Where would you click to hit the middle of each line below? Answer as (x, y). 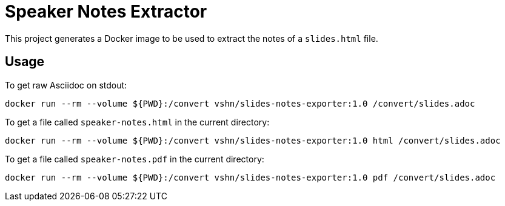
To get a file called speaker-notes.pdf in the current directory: (135, 159)
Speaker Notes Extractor (106, 12)
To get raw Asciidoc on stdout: (66, 85)
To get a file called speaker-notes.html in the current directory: (137, 122)
